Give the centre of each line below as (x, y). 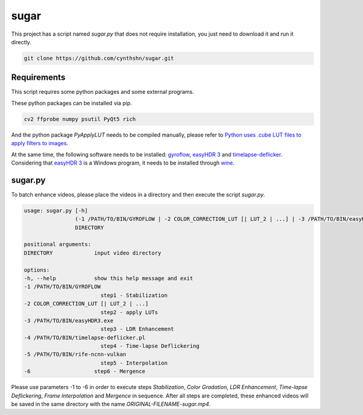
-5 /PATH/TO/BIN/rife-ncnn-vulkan (75, 355)
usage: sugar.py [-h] (56, 211)
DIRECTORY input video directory (93, 253)
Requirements (38, 78)
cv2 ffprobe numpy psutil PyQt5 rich (80, 119)
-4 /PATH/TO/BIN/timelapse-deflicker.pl (84, 338)
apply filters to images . (40, 143)
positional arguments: (57, 244)
